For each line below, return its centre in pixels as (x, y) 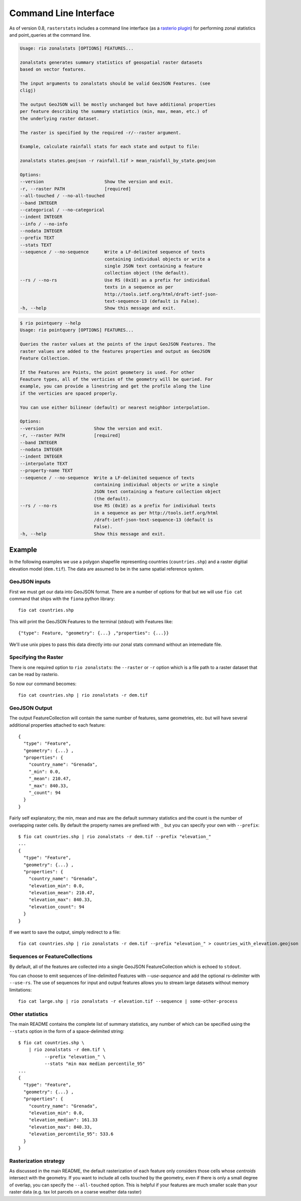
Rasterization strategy (37, 1161)
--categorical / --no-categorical (62, 210)
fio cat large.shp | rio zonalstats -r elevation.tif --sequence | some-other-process (128, 1002)
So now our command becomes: (43, 684)
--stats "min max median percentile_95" (95, 1064)
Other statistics (29, 1014)
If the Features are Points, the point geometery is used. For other (107, 372)
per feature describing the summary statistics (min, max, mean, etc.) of (114, 111)
